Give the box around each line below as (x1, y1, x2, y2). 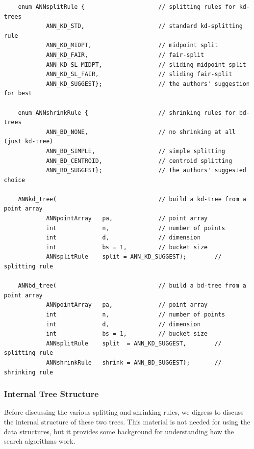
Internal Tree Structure (4, 388, 99, 400)
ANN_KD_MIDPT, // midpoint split (46, 42, 218, 49)
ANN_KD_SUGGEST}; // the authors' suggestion (46, 80, 250, 87)
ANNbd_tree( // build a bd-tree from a (18, 282, 246, 290)
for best (4, 90, 32, 97)
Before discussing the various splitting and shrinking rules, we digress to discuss (4, 407, 244, 417)
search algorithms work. (4, 436, 76, 446)
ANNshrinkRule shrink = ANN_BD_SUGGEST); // (46, 359, 222, 366)
